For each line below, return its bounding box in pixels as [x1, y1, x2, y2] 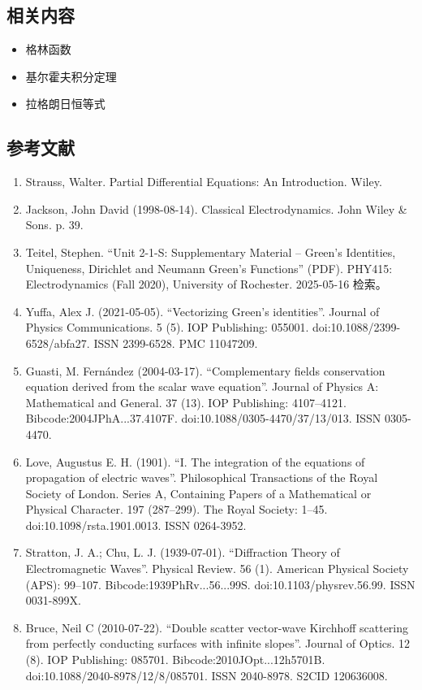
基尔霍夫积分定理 [25, 67, 117, 85]
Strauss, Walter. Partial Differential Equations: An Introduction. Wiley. [25, 173, 382, 190]
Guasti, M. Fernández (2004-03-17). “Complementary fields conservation [25, 362, 385, 379]
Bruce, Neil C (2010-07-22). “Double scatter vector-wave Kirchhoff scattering [25, 618, 409, 636]
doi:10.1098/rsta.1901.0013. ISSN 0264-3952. [25, 516, 247, 533]
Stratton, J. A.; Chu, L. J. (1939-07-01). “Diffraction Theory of [25, 544, 340, 561]
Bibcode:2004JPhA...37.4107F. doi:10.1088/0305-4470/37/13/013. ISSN [25, 410, 381, 427]
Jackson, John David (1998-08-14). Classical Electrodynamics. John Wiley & [25, 200, 407, 217]
